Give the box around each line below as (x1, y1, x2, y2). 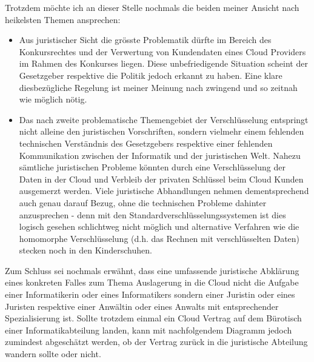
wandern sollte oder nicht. (5, 347, 101, 360)
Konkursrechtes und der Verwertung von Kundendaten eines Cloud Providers (19, 45, 306, 58)
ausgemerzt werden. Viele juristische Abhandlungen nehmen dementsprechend (19, 184, 309, 197)
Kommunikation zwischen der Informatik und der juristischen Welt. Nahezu (19, 149, 301, 161)
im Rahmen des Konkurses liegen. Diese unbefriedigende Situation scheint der (19, 57, 308, 70)
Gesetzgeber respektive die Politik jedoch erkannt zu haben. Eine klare (19, 69, 282, 81)
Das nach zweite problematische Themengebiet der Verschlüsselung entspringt (19, 113, 309, 126)
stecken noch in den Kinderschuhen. (19, 244, 152, 256)
